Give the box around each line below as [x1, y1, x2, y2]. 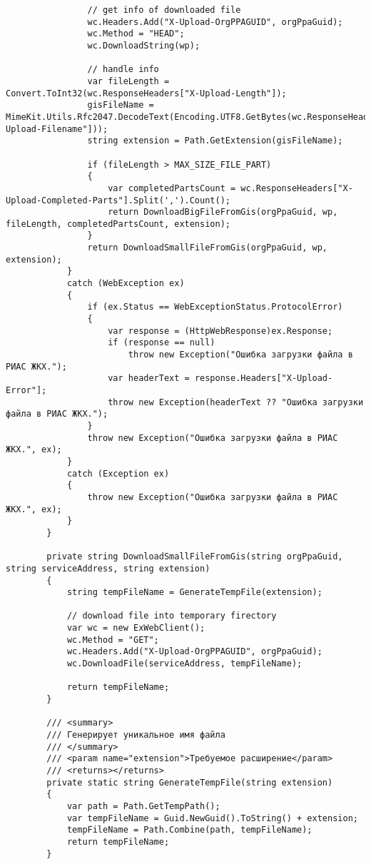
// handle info [87, 64, 159, 75]
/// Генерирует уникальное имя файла [46, 730, 225, 741]
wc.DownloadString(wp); [87, 40, 200, 51]
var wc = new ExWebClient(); [66, 623, 205, 634]
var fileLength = [87, 76, 170, 86]
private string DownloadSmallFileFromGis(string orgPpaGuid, [46, 552, 343, 562]
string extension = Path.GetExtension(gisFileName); [87, 136, 343, 146]
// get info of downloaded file [87, 5, 241, 15]
